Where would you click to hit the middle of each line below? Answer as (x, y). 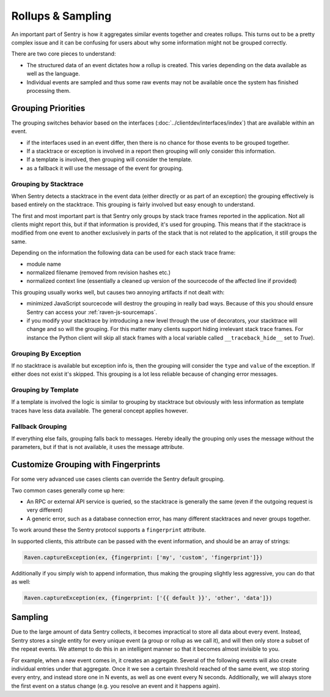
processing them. (49, 90)
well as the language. (53, 74)
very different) (45, 510)
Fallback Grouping (39, 426)
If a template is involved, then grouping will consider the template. (109, 159)
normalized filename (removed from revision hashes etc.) (99, 272)
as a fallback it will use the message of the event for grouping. (105, 168)
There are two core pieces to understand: (64, 54)
